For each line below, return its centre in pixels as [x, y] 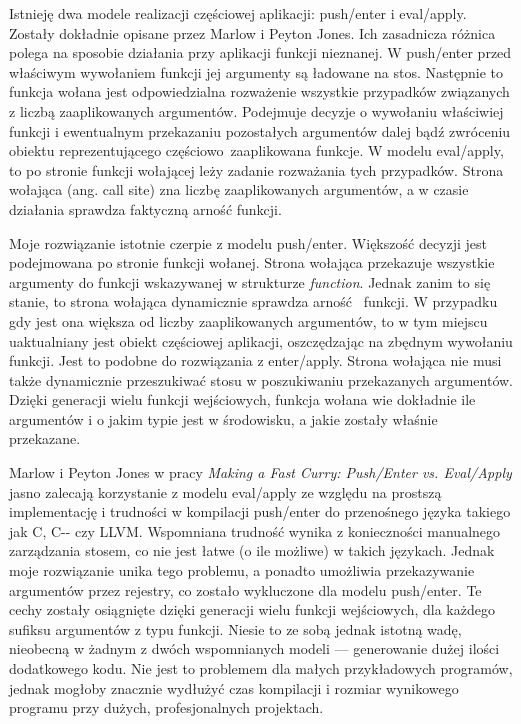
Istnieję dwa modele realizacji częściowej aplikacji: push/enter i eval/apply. [238, 13]
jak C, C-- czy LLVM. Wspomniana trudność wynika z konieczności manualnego [255, 530]
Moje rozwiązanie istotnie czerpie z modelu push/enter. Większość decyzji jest [248, 242]
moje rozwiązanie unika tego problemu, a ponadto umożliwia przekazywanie [242, 570]
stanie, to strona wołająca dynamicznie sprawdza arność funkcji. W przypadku [253, 301]
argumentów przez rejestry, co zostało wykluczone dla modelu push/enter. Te [245, 589]
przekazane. [45, 438]
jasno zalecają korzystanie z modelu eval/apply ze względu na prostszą [225, 491]
